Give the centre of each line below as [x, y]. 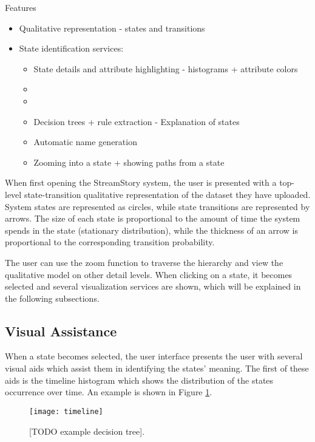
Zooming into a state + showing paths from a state [129, 162]
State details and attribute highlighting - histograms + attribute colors [166, 68]
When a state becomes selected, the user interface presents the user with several [154, 356]
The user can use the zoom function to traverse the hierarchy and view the [144, 262]
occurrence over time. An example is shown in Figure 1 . [109, 392]
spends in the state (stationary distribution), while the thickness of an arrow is [152, 230]
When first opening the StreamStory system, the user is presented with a [141, 182]
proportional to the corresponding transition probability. [110, 242]
